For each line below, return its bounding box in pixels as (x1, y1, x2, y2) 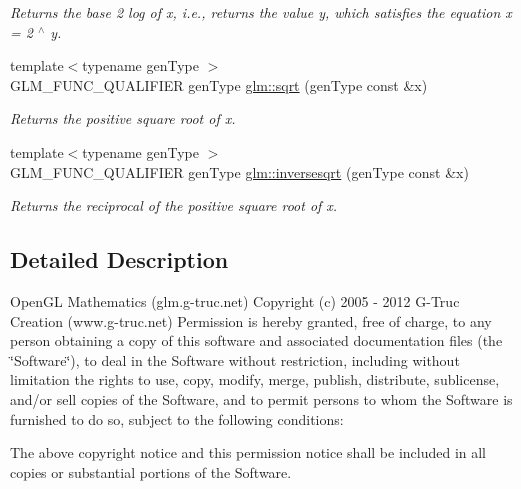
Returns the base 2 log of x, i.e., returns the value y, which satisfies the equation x (10, 2, 512, 22)
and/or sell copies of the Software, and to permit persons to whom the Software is (10, 388, 513, 409)
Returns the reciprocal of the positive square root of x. (10, 195, 338, 216)
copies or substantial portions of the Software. (10, 461, 292, 482)
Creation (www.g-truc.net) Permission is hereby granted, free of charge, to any (10, 310, 492, 331)
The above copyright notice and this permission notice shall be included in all (10, 442, 487, 463)
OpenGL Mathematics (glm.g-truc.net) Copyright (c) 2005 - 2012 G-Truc (10, 290, 460, 311)
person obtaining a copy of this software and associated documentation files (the (10, 330, 503, 351)
